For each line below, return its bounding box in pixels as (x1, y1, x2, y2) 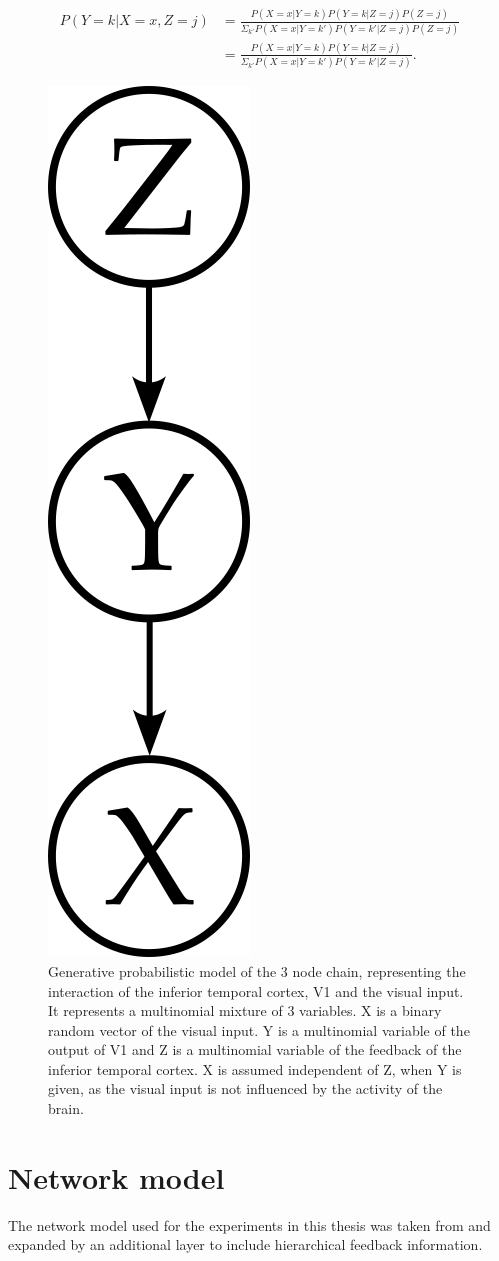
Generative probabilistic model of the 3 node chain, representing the (48, 960, 466, 981)
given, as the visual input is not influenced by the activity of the (48, 1078, 443, 1099)
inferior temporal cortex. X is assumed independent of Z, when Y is (48, 1058, 462, 1079)
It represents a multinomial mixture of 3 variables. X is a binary (48, 1000, 442, 1021)
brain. (48, 1098, 84, 1119)
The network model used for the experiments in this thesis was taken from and (8, 1214, 491, 1235)
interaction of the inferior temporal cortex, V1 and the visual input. (48, 980, 464, 1001)
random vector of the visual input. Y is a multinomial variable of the (48, 1019, 470, 1040)
